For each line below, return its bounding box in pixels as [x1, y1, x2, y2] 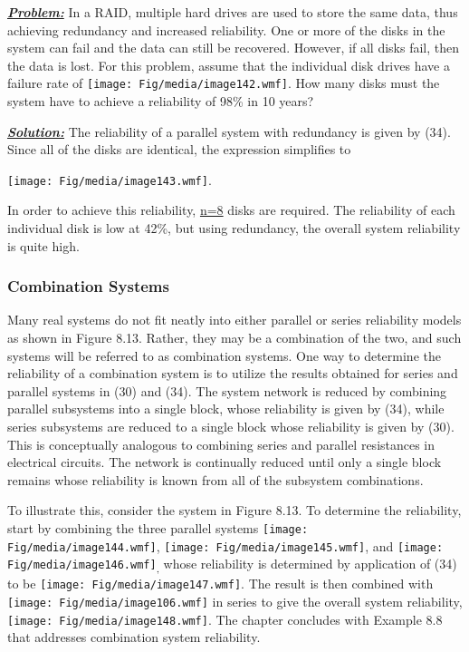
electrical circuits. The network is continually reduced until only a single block [7, 453, 442, 472]
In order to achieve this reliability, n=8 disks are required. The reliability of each [7, 200, 455, 219]
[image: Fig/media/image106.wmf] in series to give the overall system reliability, [7, 592, 463, 611]
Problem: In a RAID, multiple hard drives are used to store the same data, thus [7, 3, 458, 21]
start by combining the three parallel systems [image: [7, 519, 309, 537]
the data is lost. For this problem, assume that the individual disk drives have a [7, 55, 450, 74]
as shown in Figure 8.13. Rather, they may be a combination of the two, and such [7, 328, 462, 347]
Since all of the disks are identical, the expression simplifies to [7, 140, 351, 159]
